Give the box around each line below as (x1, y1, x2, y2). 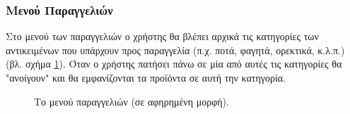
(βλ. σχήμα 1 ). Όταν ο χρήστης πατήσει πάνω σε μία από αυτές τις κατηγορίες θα (6, 56, 342, 71)
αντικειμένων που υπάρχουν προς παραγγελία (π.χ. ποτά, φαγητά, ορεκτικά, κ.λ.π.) (6, 42, 345, 57)
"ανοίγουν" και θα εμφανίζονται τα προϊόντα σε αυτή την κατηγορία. (6, 70, 286, 84)
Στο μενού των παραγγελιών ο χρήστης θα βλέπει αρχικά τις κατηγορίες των (6, 29, 319, 44)
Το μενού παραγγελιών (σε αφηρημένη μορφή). (34, 94, 229, 108)
